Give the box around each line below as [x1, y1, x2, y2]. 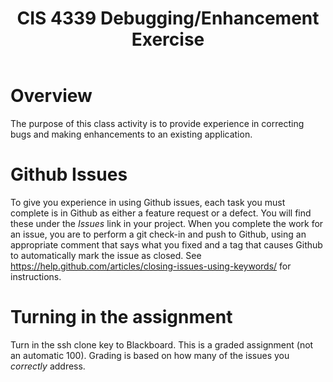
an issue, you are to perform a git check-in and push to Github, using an [10, 228, 307, 240]
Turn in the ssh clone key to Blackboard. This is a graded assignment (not [10, 338, 314, 351]
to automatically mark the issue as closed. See [10, 249, 202, 261]
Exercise [131, 28, 205, 51]
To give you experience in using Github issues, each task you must [10, 196, 286, 208]
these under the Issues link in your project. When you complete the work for [10, 217, 324, 229]
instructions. [10, 270, 62, 282]
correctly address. [10, 360, 86, 372]
